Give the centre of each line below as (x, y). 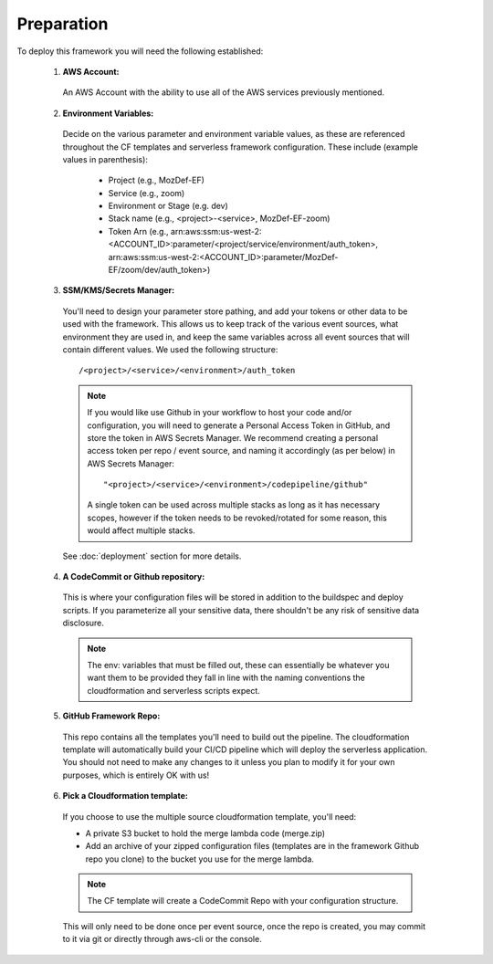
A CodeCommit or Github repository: (134, 577)
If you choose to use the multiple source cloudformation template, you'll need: (210, 816)
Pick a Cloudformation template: (126, 796)
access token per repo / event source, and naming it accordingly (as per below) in (241, 451)
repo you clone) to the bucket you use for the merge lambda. (200, 859)
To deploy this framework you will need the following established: (140, 51)
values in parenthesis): (105, 159)
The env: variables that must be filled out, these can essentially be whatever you (238, 665)
